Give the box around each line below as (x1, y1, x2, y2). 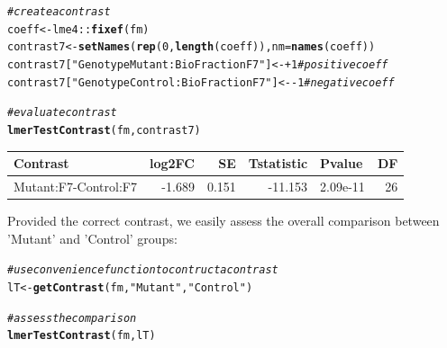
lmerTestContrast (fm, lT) (7, 329, 156, 343)
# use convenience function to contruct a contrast (7, 263, 278, 277)
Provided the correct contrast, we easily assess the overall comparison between (7, 211, 440, 230)
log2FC (149, 154, 195, 173)
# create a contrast (7, 5, 111, 18)
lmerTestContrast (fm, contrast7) (7, 123, 201, 137)
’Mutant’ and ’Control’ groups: (7, 228, 178, 247)
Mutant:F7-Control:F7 (14, 176, 137, 195)
